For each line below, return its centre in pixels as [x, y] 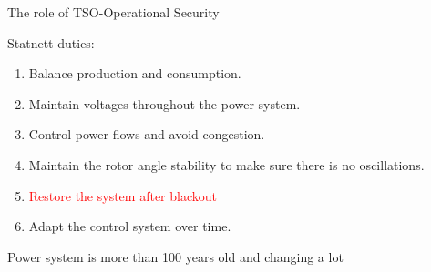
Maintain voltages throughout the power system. [164, 103]
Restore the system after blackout [123, 195]
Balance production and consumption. [135, 73]
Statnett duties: [51, 42]
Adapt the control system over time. [130, 226]
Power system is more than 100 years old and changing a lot [175, 256]
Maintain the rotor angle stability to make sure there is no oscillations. [226, 164]
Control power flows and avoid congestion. [147, 134]
